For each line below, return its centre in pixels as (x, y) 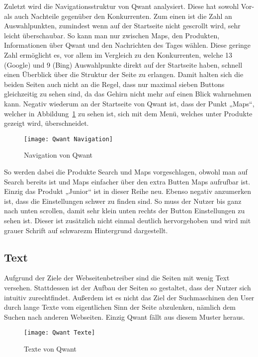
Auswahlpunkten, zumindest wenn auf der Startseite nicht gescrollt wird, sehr (122, 26)
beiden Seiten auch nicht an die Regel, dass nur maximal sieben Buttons (114, 84)
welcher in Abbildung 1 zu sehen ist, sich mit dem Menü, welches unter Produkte (128, 113)
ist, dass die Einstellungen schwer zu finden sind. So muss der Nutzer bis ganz (123, 201)
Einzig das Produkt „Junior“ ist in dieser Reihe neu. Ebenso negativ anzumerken (128, 191)
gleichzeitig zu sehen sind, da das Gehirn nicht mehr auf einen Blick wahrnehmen (128, 94)
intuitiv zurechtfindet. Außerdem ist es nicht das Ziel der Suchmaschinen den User (129, 297)
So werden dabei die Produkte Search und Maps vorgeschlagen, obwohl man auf (126, 171)
